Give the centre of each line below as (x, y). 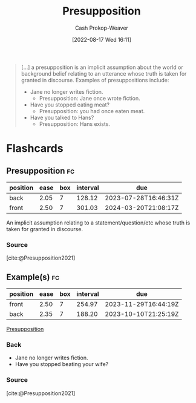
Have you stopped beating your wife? (62, 364)
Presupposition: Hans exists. (75, 124)
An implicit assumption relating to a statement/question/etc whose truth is (98, 223)
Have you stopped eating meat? (70, 105)
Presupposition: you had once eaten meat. (92, 111)
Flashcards (35, 149)
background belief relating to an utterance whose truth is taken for (104, 73)
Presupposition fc (41, 171)
